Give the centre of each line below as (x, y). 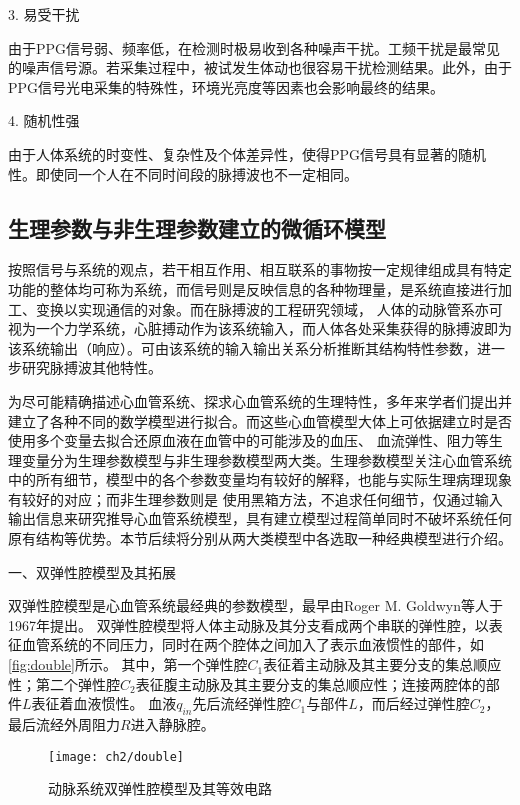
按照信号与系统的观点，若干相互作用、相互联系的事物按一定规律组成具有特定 (260, 269)
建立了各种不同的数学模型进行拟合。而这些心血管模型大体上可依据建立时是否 (260, 420)
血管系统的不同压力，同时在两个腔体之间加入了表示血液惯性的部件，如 (252, 644)
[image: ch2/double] (116, 756)
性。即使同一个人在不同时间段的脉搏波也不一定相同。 (183, 173)
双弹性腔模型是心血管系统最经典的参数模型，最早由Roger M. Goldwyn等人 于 (256, 605)
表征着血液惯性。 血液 (104, 703)
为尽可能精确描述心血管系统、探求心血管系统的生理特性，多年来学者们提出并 (260, 400)
